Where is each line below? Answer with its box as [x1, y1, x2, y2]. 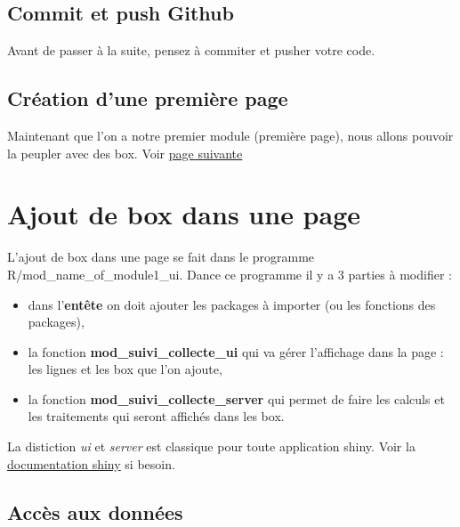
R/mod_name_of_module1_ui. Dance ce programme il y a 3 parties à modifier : [7, 264, 452, 283]
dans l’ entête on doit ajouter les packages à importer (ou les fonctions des [28, 295, 436, 313]
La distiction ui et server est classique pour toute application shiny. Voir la [7, 437, 416, 456]
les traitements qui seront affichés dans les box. [28, 407, 285, 426]
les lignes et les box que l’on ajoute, [28, 360, 222, 378]
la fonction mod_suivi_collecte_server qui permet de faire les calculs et [28, 389, 445, 408]
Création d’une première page [7, 85, 288, 112]
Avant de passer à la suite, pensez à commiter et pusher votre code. [7, 41, 375, 60]
